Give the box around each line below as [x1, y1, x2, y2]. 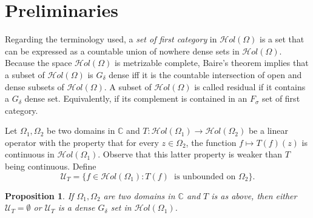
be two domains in [46, 124, 115, 137]
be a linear [248, 124, 288, 137]
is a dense [58, 201, 95, 214]
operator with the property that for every [5, 136, 159, 148]
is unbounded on [174, 172, 236, 181]
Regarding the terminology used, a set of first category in [5, 33, 217, 45]
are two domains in [103, 189, 175, 202]
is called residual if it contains [194, 80, 306, 93]
